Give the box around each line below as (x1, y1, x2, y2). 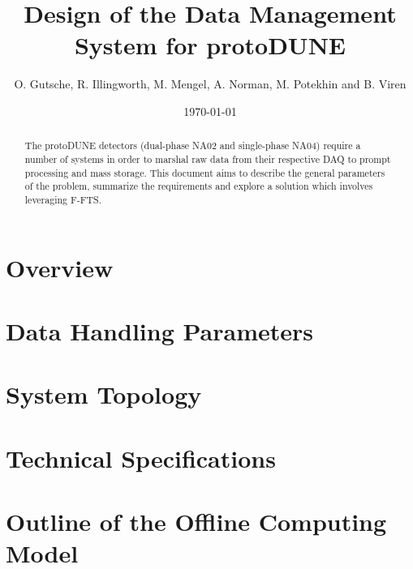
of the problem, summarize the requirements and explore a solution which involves (24, 179, 373, 193)
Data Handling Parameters (6, 314, 313, 347)
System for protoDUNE (74, 28, 346, 62)
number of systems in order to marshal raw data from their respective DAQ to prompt (24, 152, 391, 165)
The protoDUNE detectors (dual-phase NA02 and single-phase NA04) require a (24, 139, 361, 152)
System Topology (6, 378, 202, 411)
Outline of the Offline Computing (6, 505, 387, 538)
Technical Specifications (6, 441, 276, 474)
